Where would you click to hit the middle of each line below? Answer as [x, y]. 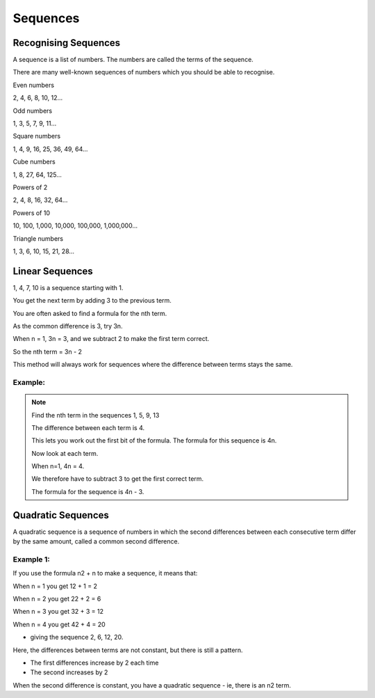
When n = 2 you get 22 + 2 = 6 [57, 599]
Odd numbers [32, 111]
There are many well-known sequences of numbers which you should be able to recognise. [144, 72]
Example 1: [31, 559]
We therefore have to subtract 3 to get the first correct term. [118, 479]
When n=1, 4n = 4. [58, 466]
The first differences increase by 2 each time [94, 663]
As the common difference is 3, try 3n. [68, 326]
